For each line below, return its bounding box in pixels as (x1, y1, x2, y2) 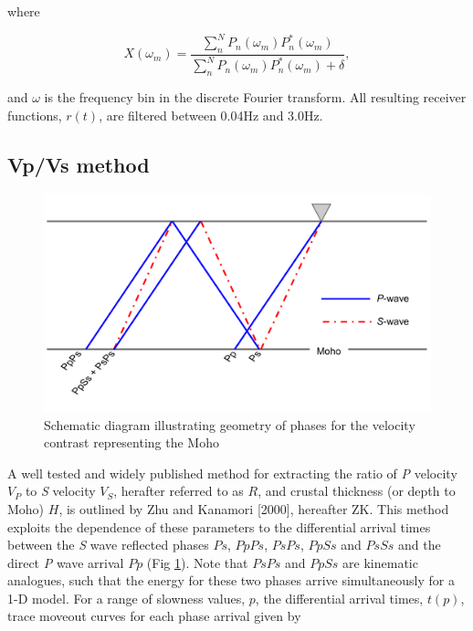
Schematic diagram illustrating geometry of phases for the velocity (44, 415, 415, 434)
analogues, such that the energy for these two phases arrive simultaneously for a (7, 571, 455, 590)
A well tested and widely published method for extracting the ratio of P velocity (7, 463, 457, 482)
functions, (7, 105, 62, 124)
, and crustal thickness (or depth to (258, 481, 456, 500)
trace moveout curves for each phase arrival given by (7, 606, 301, 626)
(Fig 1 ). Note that (146, 552, 248, 572)
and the (397, 535, 441, 554)
